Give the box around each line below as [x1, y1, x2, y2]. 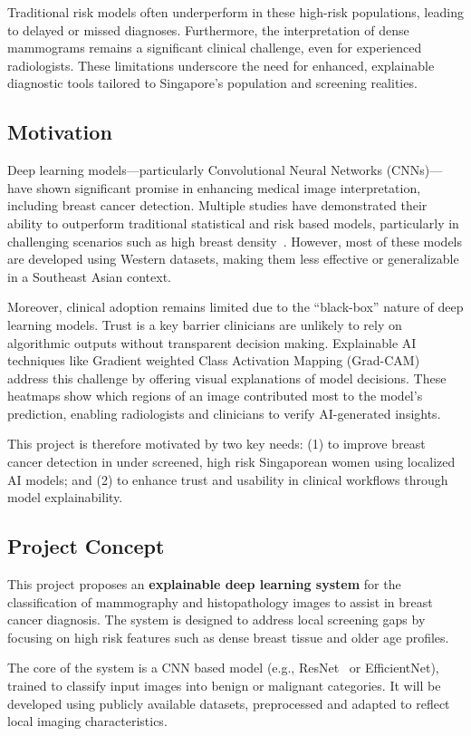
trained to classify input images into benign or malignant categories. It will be [7, 676, 441, 695]
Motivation [7, 118, 112, 146]
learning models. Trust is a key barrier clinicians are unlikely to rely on [7, 315, 402, 334]
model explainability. [7, 488, 123, 507]
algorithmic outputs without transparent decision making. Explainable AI [7, 333, 417, 352]
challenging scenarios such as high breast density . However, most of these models [7, 231, 463, 250]
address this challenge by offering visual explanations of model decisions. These [7, 368, 447, 387]
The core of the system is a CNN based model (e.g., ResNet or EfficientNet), [7, 658, 439, 677]
